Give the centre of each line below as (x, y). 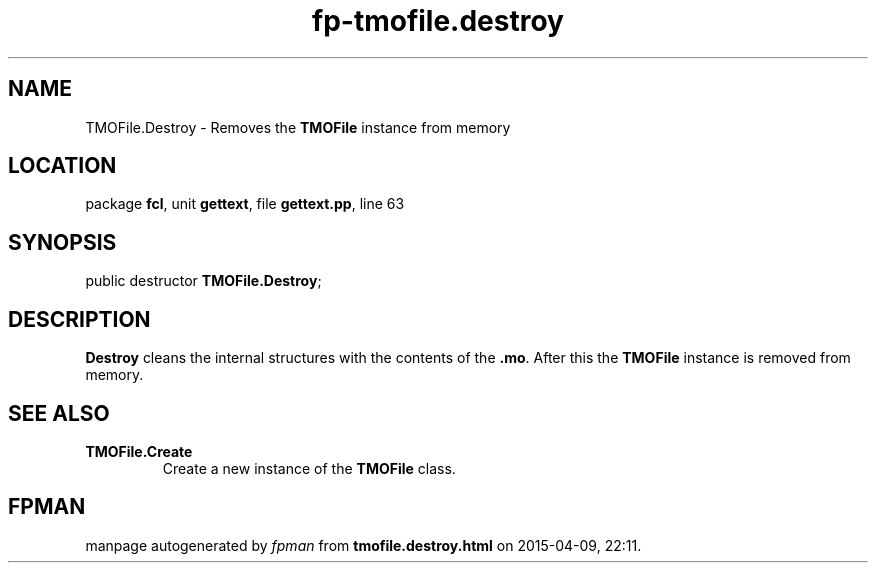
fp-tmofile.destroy (438, 21)
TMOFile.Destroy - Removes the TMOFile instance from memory (298, 127)
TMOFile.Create (139, 451)
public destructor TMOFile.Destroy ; (203, 281)
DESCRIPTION (79, 319)
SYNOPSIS (62, 242)
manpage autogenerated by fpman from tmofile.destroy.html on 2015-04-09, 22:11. (363, 545)
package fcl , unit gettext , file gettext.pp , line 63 (245, 204)
